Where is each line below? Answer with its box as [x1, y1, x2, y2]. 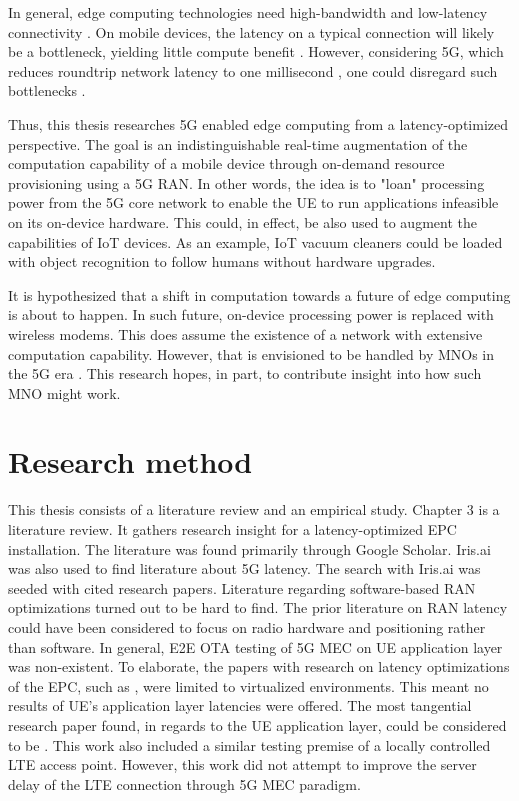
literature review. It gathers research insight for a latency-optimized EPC [8, 519, 457, 539]
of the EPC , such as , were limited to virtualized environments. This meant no [8, 675, 489, 696]
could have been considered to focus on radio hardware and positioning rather [8, 616, 486, 637]
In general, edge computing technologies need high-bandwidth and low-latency [8, 2, 488, 22]
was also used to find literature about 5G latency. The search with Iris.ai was [8, 558, 481, 579]
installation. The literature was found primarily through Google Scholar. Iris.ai [8, 538, 491, 559]
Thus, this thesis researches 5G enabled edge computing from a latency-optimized [8, 113, 508, 134]
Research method [8, 441, 253, 482]
